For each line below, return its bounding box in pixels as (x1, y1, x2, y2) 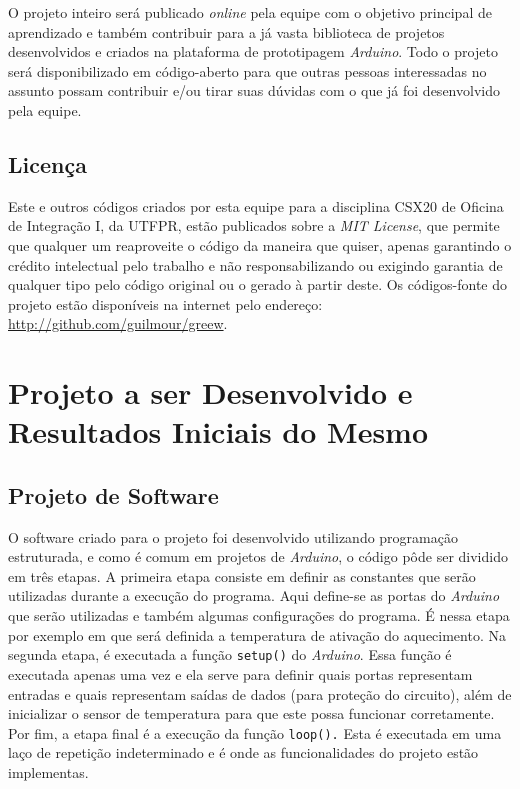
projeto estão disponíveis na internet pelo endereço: (8, 293, 323, 314)
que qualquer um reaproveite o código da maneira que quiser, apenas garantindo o (8, 234, 512, 255)
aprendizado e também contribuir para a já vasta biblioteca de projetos (8, 21, 445, 42)
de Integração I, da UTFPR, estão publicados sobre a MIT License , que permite (8, 215, 500, 236)
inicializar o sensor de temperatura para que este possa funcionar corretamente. (8, 703, 495, 724)
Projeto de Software (8, 479, 219, 510)
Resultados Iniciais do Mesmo (8, 411, 429, 452)
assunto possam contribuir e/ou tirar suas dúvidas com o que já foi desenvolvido (8, 80, 500, 101)
